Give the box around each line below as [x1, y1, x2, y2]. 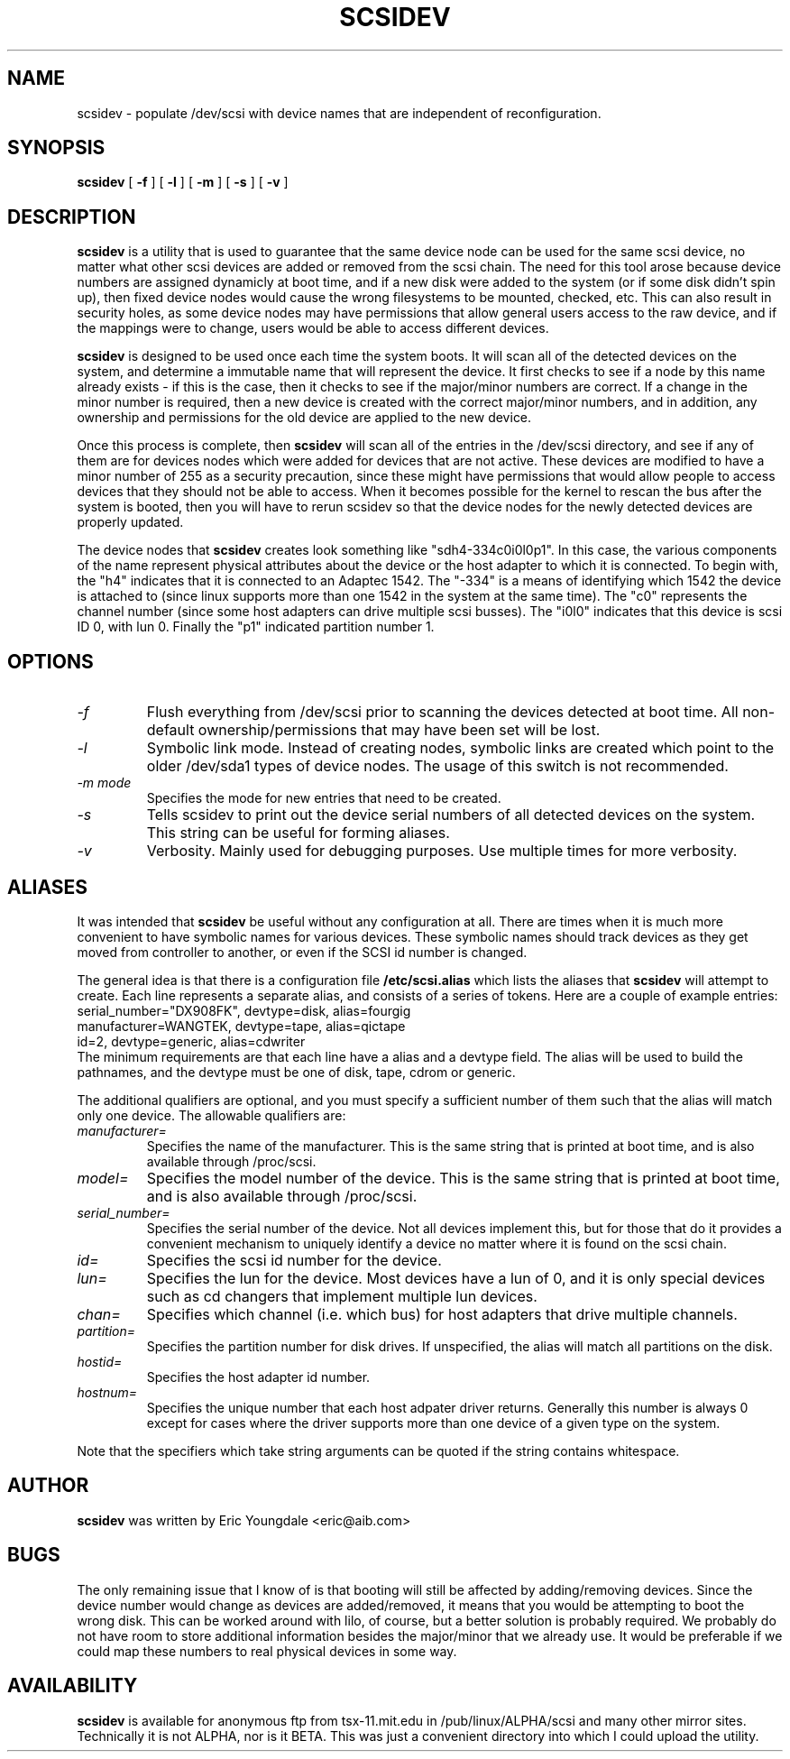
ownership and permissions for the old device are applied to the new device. [77, 410, 532, 426]
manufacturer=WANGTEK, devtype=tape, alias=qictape [77, 1018, 406, 1034]
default [146, 721, 195, 740]
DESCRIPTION [7, 205, 136, 228]
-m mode [77, 775, 132, 791]
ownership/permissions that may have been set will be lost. [197, 721, 601, 740]
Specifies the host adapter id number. [146, 1368, 371, 1385]
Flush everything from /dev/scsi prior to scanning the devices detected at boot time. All [146, 703, 739, 722]
